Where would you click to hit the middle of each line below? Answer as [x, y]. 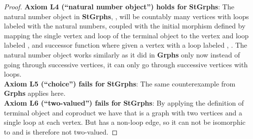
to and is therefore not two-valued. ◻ [61, 131]
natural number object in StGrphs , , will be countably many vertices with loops [126, 16]
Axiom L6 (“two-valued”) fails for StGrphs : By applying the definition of [124, 102]
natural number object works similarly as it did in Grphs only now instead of [122, 54]
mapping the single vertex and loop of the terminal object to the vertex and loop [126, 35]
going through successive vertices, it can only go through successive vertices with [126, 64]
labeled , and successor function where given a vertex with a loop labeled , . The [126, 45]
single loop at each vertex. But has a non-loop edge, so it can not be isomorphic [125, 122]
